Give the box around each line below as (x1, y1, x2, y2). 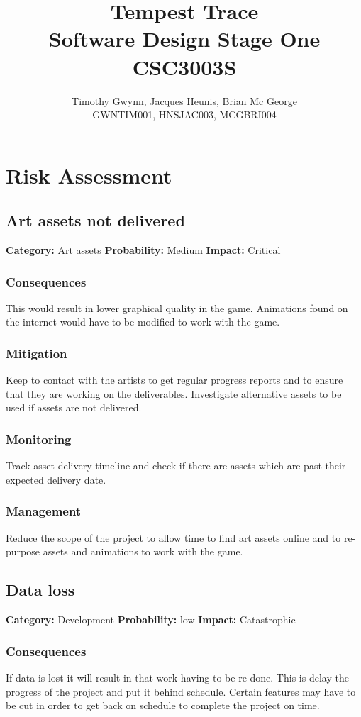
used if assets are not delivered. (6, 400, 142, 415)
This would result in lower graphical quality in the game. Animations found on (6, 300, 348, 315)
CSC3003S (132, 52, 237, 81)
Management (6, 502, 82, 520)
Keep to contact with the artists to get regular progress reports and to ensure (6, 372, 343, 387)
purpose (6, 544, 40, 559)
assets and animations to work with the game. (43, 544, 243, 559)
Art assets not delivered (6, 209, 185, 231)
